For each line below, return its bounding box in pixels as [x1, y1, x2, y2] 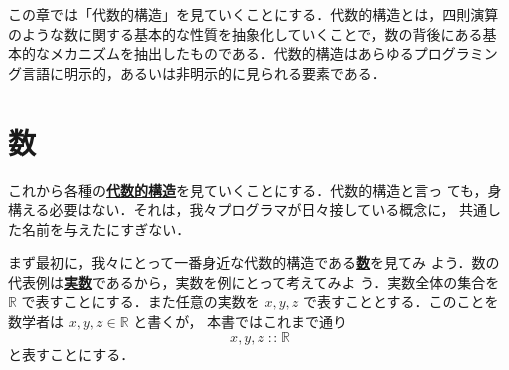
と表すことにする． [8, 343, 135, 364]
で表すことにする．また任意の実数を [21, 291, 260, 312]
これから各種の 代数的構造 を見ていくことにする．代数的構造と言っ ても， [8, 179, 488, 200]
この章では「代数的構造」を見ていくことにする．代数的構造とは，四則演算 [8, 4, 499, 24]
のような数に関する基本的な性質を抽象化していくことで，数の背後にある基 [8, 23, 497, 44]
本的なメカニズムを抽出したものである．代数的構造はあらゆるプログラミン [8, 43, 498, 64]
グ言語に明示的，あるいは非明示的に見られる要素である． [8, 62, 386, 83]
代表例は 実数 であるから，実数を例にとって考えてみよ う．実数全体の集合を [8, 271, 500, 292]
